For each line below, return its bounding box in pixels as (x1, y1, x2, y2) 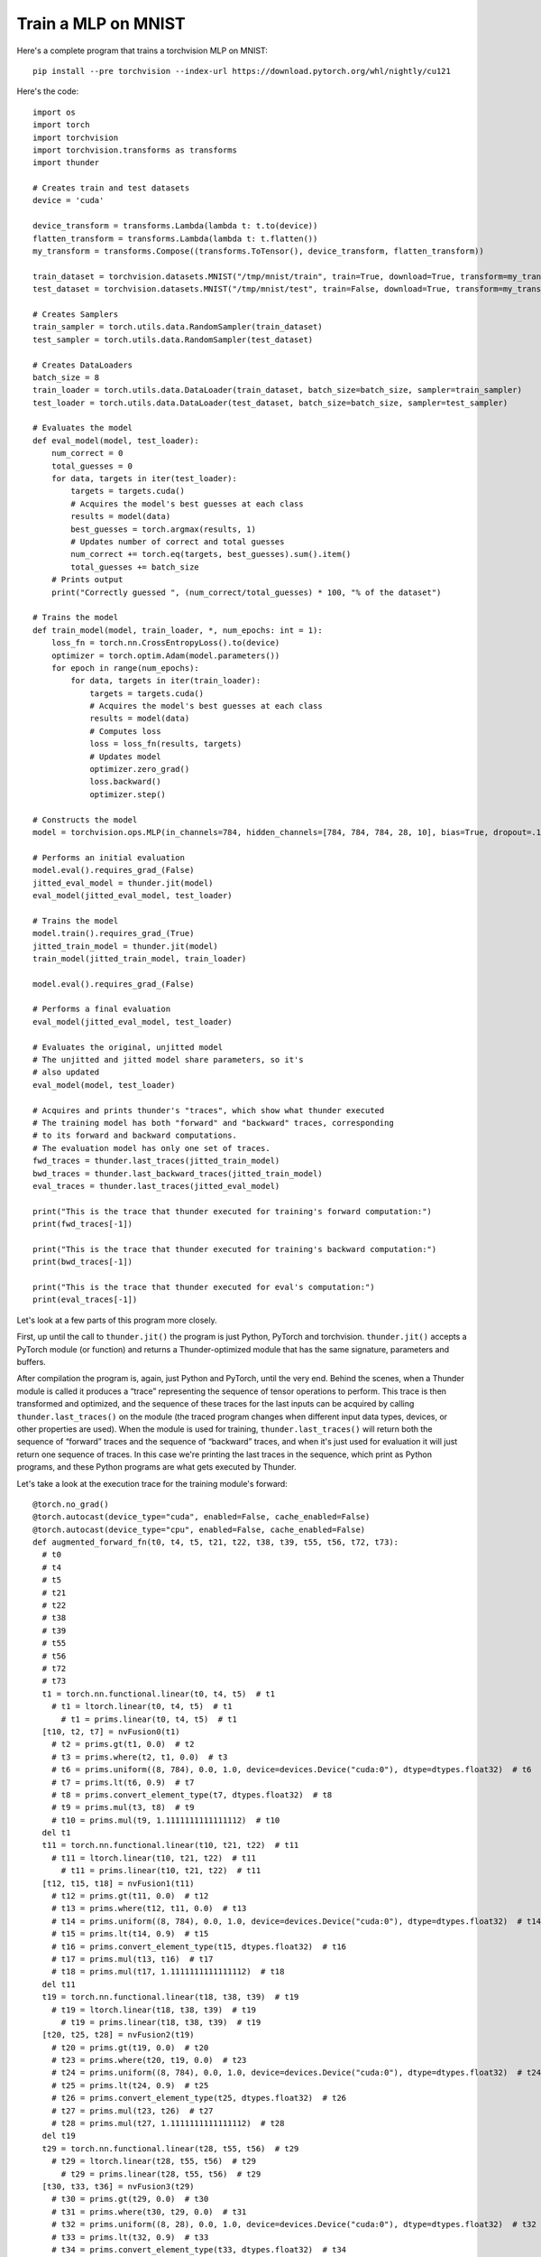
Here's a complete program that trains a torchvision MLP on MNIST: (16, 45, 268, 56)
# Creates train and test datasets (32, 183, 190, 193)
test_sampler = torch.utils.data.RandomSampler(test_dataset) (32, 334, 314, 345)
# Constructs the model (32, 814, 138, 825)
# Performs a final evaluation (32, 1004, 171, 1015)
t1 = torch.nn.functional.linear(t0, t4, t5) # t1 (41, 1688, 275, 1699)
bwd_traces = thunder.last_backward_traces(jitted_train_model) (32, 1168, 324, 1178)
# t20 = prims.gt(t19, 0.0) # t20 (50, 2042, 209, 2053)
